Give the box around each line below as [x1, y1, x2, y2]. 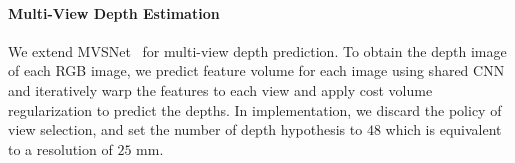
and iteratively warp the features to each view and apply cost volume [8, 79, 433, 100]
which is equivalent [385, 119, 502, 140]
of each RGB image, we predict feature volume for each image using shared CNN [8, 60, 505, 81]
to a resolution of [8, 138, 113, 159]
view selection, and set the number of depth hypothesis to [8, 119, 363, 140]
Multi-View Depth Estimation [8, 2, 220, 23]
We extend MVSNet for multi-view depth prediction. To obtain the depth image [8, 40, 507, 61]
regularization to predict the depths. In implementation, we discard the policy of [8, 99, 502, 120]
